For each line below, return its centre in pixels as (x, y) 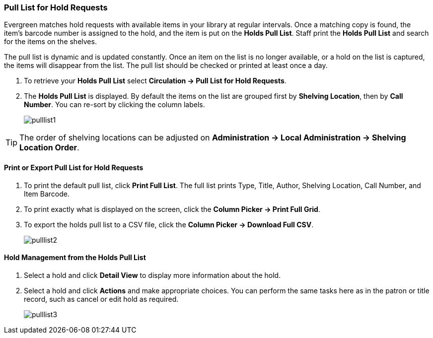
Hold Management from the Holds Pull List (75, 258)
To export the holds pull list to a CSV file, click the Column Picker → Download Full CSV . (169, 224)
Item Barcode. (47, 194)
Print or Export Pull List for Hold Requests (74, 167)
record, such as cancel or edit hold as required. (101, 299)
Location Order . (49, 148)
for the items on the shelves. (50, 42)
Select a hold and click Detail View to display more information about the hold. (152, 275)
